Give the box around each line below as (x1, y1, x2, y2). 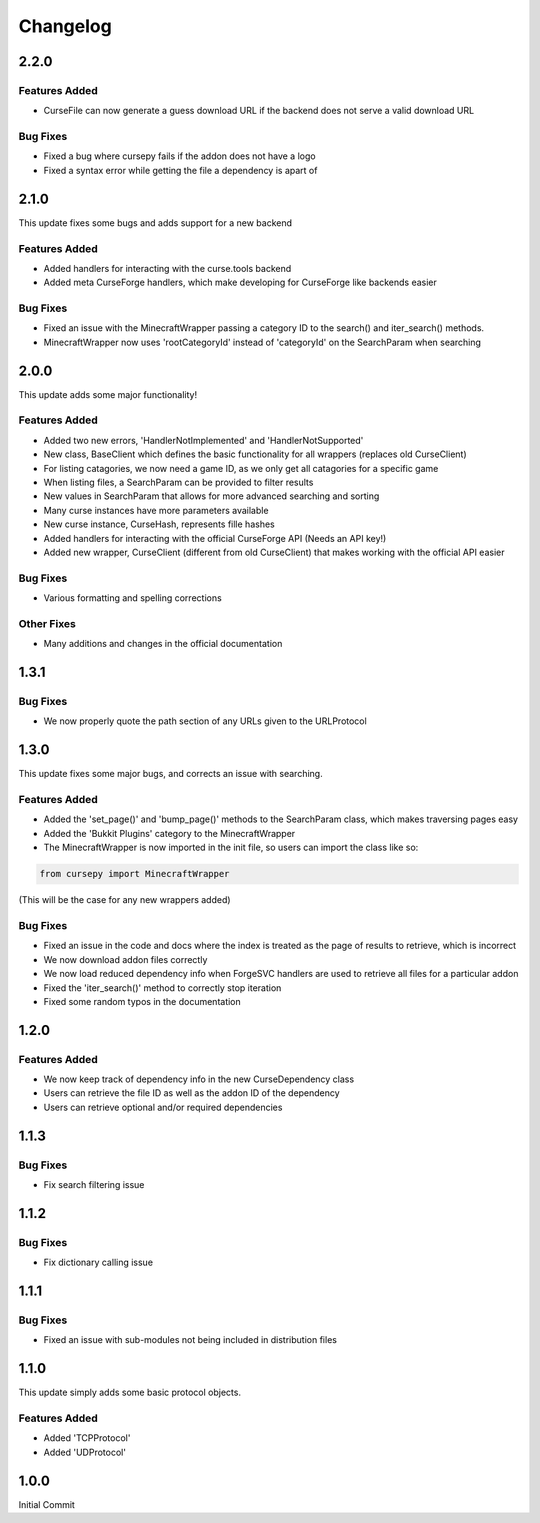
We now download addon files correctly (43, 953, 208, 965)
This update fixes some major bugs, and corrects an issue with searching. (18, 768, 324, 780)
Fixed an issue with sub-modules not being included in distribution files (43, 1334, 337, 1346)
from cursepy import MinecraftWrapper (39, 868, 230, 880)
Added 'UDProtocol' (43, 1446, 127, 1458)
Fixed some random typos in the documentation (43, 995, 242, 1007)
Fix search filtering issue (43, 1179, 145, 1191)
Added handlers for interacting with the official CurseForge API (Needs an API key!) (43, 532, 387, 544)
